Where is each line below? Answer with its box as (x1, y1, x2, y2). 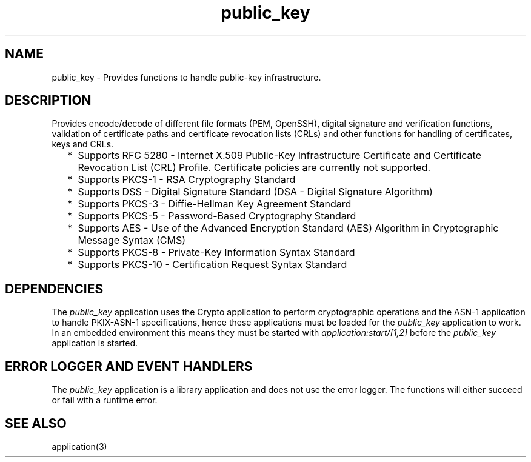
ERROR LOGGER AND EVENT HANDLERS (5, 358, 253, 374)
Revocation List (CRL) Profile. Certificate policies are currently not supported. (78, 161, 431, 174)
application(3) (52, 441, 107, 452)
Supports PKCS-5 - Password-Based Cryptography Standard (78, 210, 356, 223)
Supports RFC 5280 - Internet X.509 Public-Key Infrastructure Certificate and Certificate (78, 149, 481, 162)
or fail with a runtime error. (52, 395, 158, 406)
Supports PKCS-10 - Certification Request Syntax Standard (78, 258, 347, 271)
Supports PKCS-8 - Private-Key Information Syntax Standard (78, 246, 355, 259)
